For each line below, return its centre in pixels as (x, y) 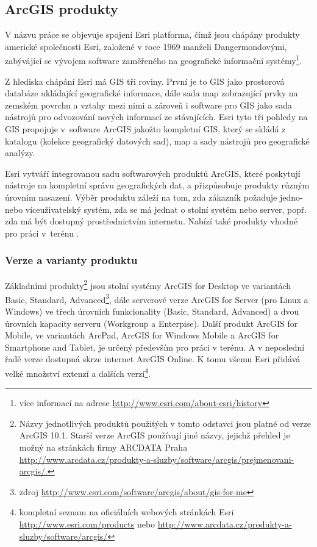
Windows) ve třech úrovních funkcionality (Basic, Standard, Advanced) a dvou (152, 311)
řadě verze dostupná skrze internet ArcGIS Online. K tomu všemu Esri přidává (153, 359)
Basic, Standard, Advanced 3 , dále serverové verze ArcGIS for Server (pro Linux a (157, 298)
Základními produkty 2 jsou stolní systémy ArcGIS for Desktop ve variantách (148, 284)
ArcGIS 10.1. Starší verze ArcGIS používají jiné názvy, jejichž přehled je (155, 435)
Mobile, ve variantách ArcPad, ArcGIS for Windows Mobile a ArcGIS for (142, 335)
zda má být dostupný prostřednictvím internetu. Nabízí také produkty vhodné (151, 221)
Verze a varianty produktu (71, 260)
